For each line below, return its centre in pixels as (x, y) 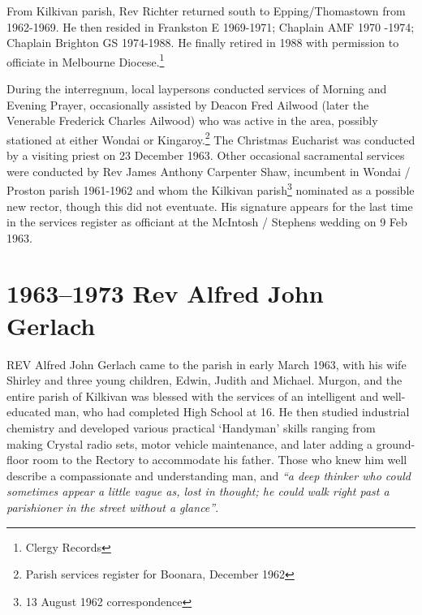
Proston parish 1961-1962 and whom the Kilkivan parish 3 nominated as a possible (211, 189)
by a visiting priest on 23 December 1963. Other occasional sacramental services (206, 155)
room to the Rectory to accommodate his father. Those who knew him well (220, 460)
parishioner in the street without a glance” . (113, 507)
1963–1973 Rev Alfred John (165, 293)
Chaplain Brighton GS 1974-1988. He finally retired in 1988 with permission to (203, 43)
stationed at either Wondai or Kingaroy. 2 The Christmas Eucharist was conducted (211, 138)
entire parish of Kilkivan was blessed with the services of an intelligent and (193, 396)
